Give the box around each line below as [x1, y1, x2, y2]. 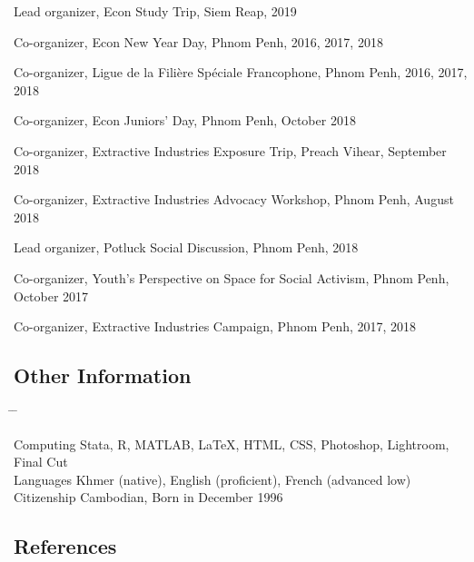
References [14, 532, 117, 560]
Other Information [14, 361, 192, 389]
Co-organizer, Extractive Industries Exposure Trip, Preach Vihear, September [14, 141, 447, 160]
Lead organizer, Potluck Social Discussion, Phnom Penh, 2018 [14, 238, 359, 257]
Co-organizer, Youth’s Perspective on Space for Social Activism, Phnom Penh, [14, 268, 449, 287]
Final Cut [14, 452, 68, 471]
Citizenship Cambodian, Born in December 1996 [14, 488, 283, 507]
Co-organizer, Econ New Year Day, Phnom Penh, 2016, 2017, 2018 [14, 32, 383, 51]
